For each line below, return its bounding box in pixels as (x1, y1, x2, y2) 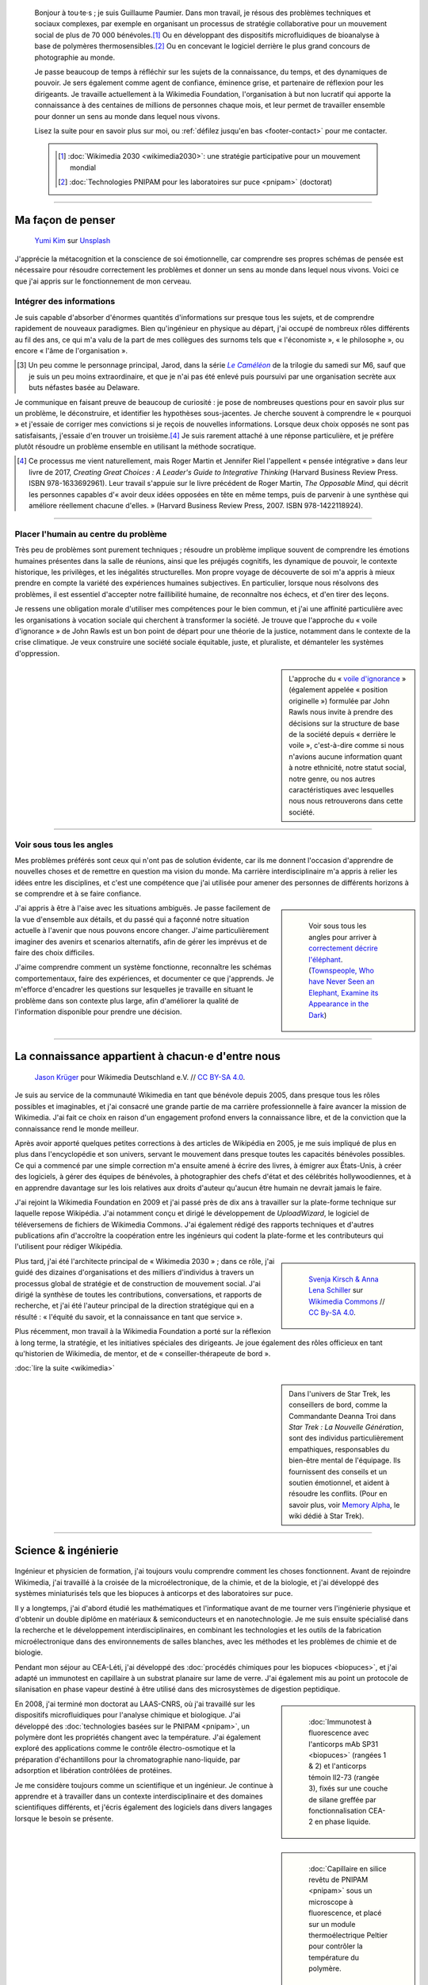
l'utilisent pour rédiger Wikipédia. (14, 1242, 123, 1251)
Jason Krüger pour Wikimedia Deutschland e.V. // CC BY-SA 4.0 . (34, 1073, 246, 1082)
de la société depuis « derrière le (289, 730, 396, 739)
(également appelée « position (289, 685, 388, 695)
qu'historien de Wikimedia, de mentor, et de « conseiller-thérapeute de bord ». (14, 1349, 271, 1358)
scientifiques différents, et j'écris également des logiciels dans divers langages (14, 1802, 273, 1812)
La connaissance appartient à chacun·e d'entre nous (14, 1050, 281, 1063)
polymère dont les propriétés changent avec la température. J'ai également (14, 1732, 262, 1742)
